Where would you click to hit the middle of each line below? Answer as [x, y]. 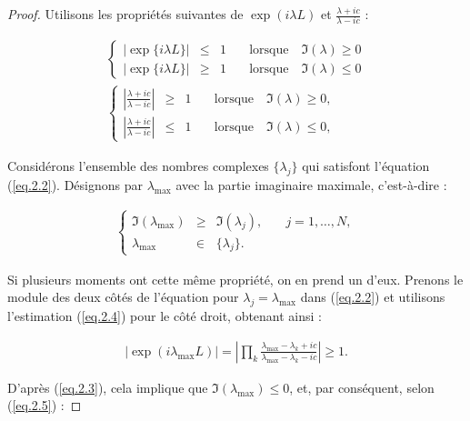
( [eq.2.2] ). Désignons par [75, 184]
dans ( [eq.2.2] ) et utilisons [373, 297]
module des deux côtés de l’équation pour [123, 297]
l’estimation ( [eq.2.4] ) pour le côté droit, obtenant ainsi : [165, 316]
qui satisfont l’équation [366, 165]
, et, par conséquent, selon [362, 387]
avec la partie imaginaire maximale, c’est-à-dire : [311, 184]
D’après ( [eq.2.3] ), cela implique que [108, 387]
